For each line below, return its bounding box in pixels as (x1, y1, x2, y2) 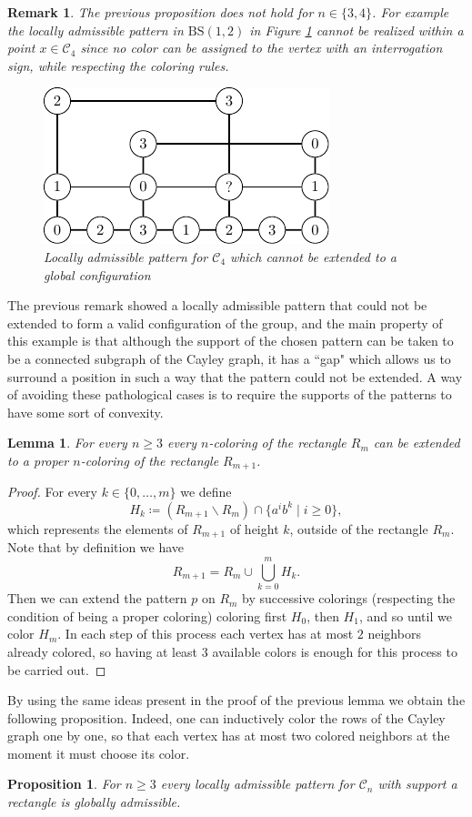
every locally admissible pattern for (160, 774, 355, 793)
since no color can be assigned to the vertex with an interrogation (80, 38, 443, 57)
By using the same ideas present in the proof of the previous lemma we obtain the (7, 691, 466, 710)
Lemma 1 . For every (7, 433, 127, 452)
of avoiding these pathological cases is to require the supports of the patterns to (7, 385, 452, 404)
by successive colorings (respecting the (242, 589, 456, 608)
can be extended (373, 433, 460, 452)
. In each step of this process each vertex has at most (57, 624, 354, 643)
